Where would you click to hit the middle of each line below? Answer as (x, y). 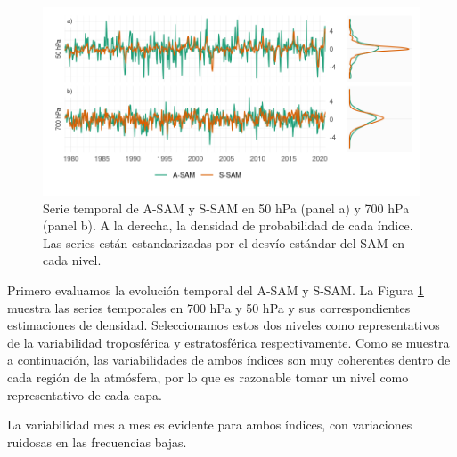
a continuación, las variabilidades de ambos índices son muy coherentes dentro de (229, 360)
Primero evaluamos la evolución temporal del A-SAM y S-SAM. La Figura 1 (216, 289)
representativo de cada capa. (85, 394)
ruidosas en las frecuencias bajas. (97, 441)
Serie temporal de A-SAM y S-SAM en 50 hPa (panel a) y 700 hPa (226, 208)
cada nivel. (72, 260)
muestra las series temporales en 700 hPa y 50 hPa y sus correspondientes (209, 307)
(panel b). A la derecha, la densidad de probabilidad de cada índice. (228, 225)
